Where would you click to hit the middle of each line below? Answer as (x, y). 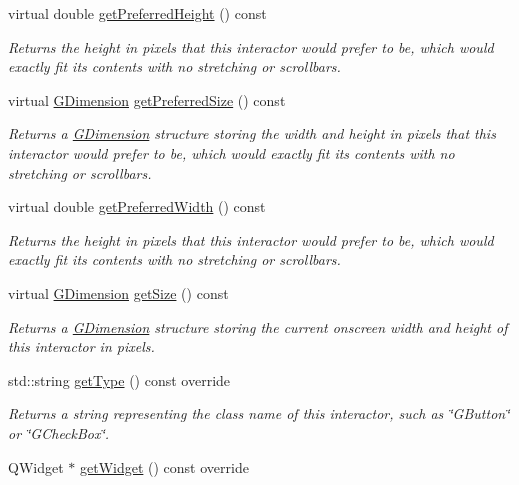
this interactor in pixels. (81, 346)
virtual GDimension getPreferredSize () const (147, 99)
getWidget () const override (164, 466)
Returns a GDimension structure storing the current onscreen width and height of (258, 326)
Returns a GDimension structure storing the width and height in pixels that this (252, 133)
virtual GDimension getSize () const (118, 292)
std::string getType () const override (119, 379)
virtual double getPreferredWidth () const (137, 206)
